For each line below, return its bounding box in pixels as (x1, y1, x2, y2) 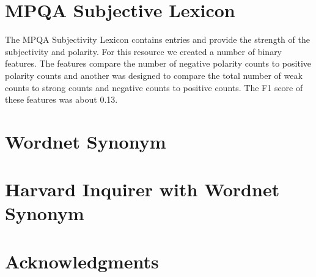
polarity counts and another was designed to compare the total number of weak (5, 68, 303, 81)
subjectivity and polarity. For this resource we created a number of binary (5, 45, 282, 57)
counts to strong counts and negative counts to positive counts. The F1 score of (5, 81, 303, 94)
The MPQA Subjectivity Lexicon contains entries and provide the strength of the (5, 33, 310, 46)
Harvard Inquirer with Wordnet (5, 177, 280, 202)
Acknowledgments (5, 248, 159, 273)
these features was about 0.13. (5, 93, 118, 106)
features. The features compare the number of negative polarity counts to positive (5, 57, 311, 70)
